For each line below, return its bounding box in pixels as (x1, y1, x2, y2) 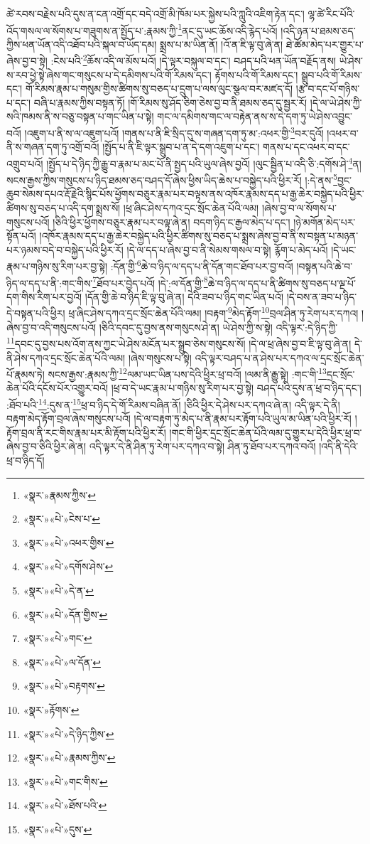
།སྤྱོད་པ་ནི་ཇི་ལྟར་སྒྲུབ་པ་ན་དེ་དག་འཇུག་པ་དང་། (102, 139, 260, 154)
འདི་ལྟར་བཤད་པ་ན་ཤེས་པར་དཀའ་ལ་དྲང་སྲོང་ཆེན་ (195, 350, 364, 365)
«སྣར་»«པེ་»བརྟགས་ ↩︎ (23, 678, 105, 693)
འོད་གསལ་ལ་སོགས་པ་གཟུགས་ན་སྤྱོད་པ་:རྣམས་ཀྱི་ (6, 23, 178, 38)
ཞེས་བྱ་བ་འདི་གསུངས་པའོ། (6, 319, 97, 334)
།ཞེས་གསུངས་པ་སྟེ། (128, 350, 192, 365)
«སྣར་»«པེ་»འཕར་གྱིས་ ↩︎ (23, 535, 114, 550)
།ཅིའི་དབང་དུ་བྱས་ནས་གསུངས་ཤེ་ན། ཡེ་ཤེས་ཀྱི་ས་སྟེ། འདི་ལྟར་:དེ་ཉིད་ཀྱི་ (99, 319, 338, 334)
